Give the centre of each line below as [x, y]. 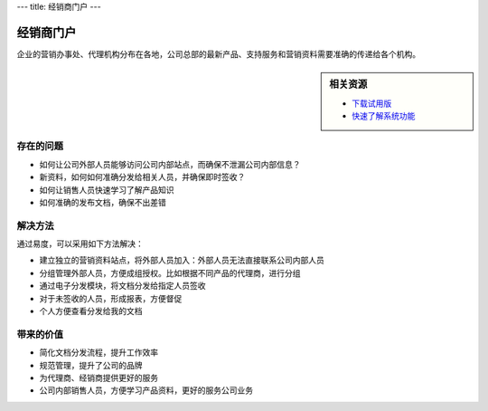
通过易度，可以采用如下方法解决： [80, 244]
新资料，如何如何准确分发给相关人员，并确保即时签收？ [142, 177]
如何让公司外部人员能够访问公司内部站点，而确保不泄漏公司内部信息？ [170, 164]
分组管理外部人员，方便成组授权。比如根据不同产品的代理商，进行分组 [170, 272]
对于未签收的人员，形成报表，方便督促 [111, 298]
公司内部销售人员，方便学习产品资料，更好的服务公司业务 [146, 390]
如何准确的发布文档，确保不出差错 [103, 202]
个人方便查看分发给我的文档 [91, 311]
